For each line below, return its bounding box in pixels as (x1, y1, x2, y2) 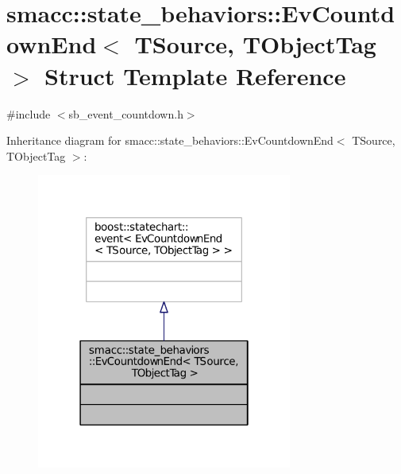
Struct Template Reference (44, 59, 346, 91)
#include (6, 105, 51, 122)
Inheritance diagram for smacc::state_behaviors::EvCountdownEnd (6, 132, 334, 149)
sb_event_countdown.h (68, 105, 183, 122)
